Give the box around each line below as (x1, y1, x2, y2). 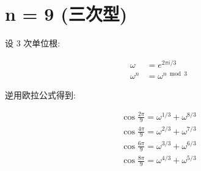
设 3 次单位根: (5, 37, 60, 49)
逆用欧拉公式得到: (5, 88, 76, 101)
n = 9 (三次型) (5, 1, 128, 26)
